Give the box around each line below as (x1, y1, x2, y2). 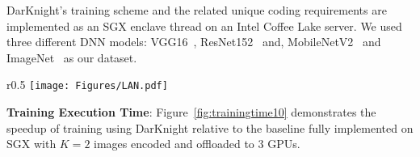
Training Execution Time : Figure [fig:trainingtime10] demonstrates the (6, 104, 376, 121)
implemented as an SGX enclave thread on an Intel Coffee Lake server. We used (6, 17, 402, 34)
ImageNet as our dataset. (6, 49, 137, 66)
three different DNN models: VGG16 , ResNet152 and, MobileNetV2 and (6, 33, 381, 50)
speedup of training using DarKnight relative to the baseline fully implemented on (6, 119, 414, 136)
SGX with (6, 135, 57, 152)
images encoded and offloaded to (94, 135, 254, 152)
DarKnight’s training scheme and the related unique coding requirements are (6, 2, 387, 18)
